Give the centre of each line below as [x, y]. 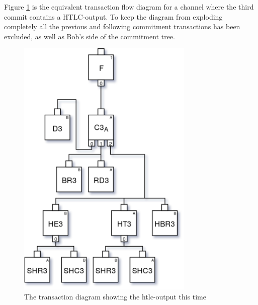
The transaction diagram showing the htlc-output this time [115, 296]
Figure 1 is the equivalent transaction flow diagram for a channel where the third [129, 7]
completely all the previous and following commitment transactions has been [122, 26]
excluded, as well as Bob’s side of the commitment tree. [90, 36]
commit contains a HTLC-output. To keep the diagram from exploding [113, 16]
